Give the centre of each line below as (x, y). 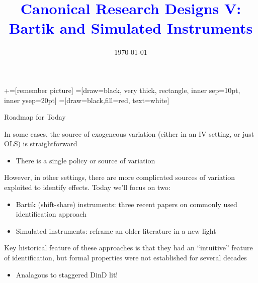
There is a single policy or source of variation (85, 160)
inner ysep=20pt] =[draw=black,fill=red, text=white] (87, 100)
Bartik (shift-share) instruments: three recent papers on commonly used (126, 204)
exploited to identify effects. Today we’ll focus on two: (87, 187)
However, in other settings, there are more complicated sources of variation (120, 177)
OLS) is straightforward (41, 144)
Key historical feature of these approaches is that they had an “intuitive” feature (128, 248)
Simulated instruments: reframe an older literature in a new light (116, 230)
